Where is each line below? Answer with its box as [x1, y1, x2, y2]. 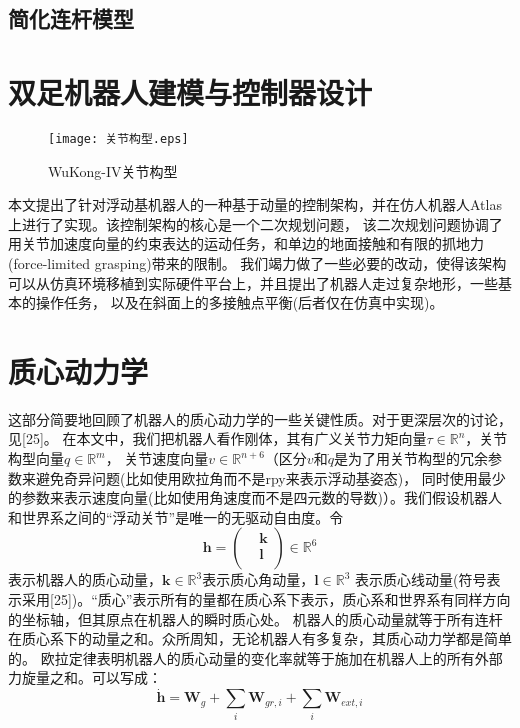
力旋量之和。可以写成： [8, 667, 162, 688]
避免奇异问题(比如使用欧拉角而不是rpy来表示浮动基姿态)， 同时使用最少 [35, 467, 506, 488]
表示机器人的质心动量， [8, 569, 162, 590]
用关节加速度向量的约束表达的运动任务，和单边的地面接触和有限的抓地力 [8, 233, 484, 254]
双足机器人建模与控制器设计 [8, 71, 373, 112]
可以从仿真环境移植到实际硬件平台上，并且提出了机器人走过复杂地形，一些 [8, 272, 498, 293]
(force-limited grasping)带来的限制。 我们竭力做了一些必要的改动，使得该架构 [8, 252, 507, 273]
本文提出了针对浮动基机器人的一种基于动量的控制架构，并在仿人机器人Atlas [8, 194, 502, 215]
